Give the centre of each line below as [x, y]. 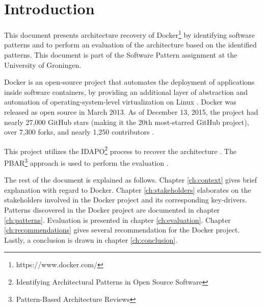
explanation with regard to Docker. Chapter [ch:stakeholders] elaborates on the [128, 189]
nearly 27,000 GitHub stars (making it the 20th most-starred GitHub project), [127, 122]
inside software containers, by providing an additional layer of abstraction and [126, 92]
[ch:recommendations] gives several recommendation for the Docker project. [122, 230]
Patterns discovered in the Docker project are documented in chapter [112, 210]
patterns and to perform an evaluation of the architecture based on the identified [130, 45]
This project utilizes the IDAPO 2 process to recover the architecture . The [120, 150]
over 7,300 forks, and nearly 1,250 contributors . [79, 132]
